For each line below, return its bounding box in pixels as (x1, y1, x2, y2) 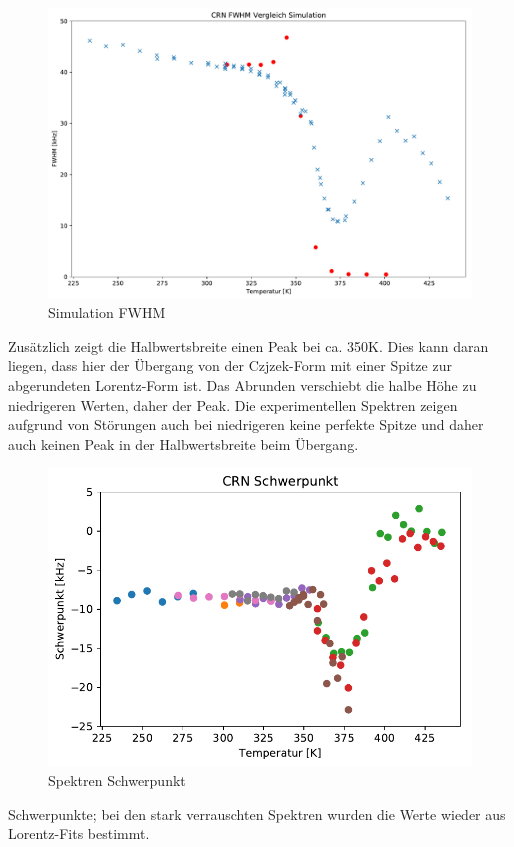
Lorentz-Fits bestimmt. (8, 823, 150, 844)
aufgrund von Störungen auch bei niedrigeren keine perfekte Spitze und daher (8, 414, 484, 435)
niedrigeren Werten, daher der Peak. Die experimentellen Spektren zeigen (8, 394, 458, 415)
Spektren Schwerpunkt (48, 770, 186, 791)
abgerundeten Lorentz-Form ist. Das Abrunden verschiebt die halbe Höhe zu (8, 375, 477, 396)
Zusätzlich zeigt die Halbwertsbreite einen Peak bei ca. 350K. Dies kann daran (8, 335, 489, 356)
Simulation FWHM (48, 302, 166, 323)
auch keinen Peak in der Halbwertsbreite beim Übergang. (8, 433, 359, 454)
